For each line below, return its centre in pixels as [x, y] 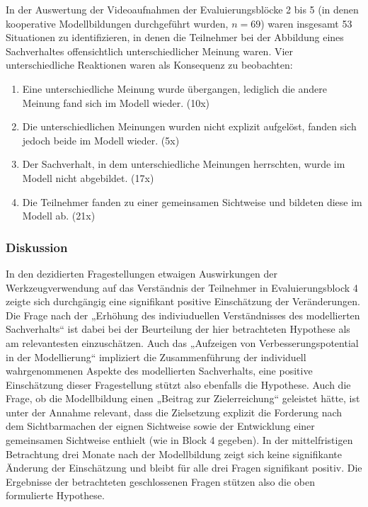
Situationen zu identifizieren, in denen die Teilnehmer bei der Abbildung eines [175, 37]
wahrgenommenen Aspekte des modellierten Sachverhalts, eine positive [159, 371]
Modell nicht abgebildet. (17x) [88, 177]
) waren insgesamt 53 [306, 23]
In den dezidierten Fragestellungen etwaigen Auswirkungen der [142, 273]
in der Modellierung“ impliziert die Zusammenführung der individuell [156, 357]
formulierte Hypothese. [55, 495]
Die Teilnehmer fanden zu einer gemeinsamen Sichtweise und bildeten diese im [192, 201]
